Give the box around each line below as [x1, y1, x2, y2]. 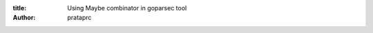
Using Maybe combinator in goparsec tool [67, 4, 187, 12]
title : [12, 4, 27, 12]
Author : [12, 14, 36, 22]
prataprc [67, 14, 92, 22]
